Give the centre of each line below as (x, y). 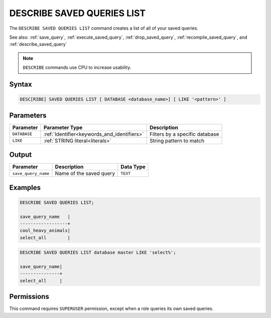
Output (21, 155)
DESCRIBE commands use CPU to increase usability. (77, 67)
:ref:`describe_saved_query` (38, 44)
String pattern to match (177, 141)
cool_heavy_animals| (45, 231)
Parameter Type (63, 127)
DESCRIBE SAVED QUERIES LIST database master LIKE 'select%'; (98, 253)
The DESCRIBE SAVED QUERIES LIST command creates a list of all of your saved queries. (104, 28)
